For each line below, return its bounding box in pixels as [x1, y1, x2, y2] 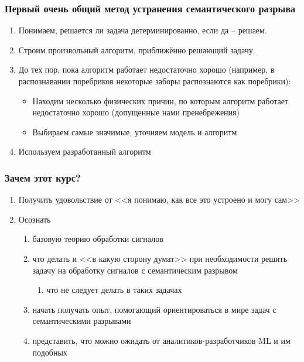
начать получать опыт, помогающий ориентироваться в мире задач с [32, 303, 276, 315]
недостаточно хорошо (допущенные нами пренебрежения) [32, 106, 240, 118]
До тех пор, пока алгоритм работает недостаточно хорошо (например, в [18, 63, 275, 76]
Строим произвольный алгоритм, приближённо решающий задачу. [18, 43, 255, 56]
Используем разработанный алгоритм [18, 145, 151, 158]
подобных [32, 346, 67, 358]
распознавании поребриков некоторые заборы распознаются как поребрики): [18, 75, 291, 87]
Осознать [18, 213, 51, 225]
